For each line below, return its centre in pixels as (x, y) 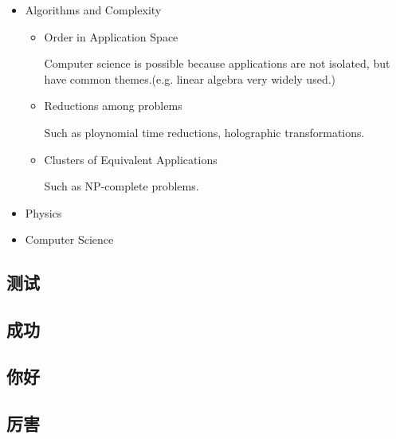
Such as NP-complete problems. (122, 186)
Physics (43, 212)
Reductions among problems (113, 106)
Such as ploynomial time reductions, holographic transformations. (204, 132)
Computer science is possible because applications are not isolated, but (217, 63)
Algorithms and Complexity (93, 10)
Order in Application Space (111, 36)
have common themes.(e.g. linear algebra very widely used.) (190, 78)
